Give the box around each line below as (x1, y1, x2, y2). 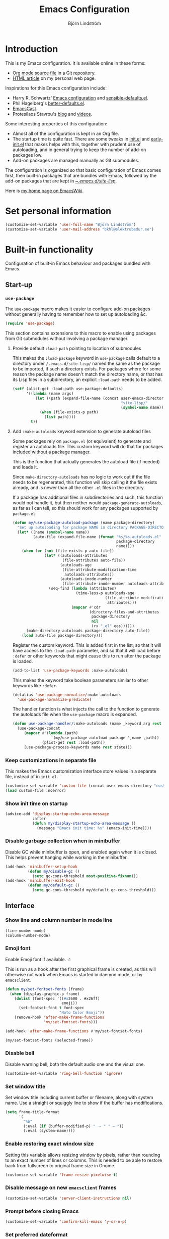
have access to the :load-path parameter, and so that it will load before (12, 647, 161, 653)
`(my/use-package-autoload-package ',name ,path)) (51, 735, 159, 740)
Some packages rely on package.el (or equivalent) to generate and (12, 438, 151, 444)
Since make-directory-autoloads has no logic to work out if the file (12, 473, 150, 480)
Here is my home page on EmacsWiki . (5, 187, 84, 194)
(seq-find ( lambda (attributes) (48, 586, 117, 591)
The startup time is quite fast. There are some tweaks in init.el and (12, 135, 150, 142)
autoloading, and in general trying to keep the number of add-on (12, 147, 146, 153)
